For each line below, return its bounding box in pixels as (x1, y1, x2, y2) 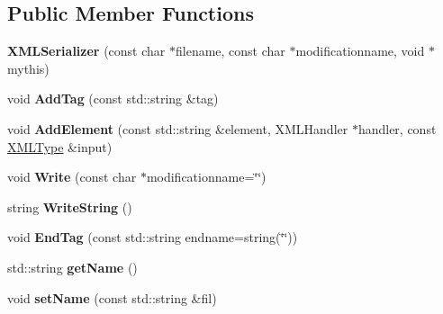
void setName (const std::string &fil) (7, 288, 217, 307)
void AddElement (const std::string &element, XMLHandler (7, 119, 348, 138)
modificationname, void (295, 41, 425, 60)
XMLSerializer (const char (7, 41, 166, 60)
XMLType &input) (7, 137, 113, 156)
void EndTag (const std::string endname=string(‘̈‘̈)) (7, 228, 298, 247)
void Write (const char (7, 167, 137, 186)
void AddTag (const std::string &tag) (7, 89, 219, 108)
